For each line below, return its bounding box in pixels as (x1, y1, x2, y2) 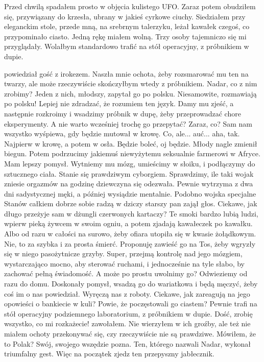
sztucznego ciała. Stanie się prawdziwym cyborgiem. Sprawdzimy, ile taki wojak (4, 168, 254, 179)
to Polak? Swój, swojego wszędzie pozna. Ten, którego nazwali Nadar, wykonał (4, 338, 251, 349)
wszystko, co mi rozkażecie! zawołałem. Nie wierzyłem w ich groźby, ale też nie (4, 318, 251, 329)
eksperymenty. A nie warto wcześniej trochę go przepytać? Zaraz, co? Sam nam (4, 118, 252, 129)
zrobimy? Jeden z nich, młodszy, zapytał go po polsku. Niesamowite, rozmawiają (4, 88, 257, 99)
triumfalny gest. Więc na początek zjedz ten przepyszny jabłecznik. (4, 348, 214, 359)
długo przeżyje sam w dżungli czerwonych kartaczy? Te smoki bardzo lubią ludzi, (4, 208, 258, 219)
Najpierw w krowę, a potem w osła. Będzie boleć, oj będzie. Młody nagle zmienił (4, 138, 257, 149)
